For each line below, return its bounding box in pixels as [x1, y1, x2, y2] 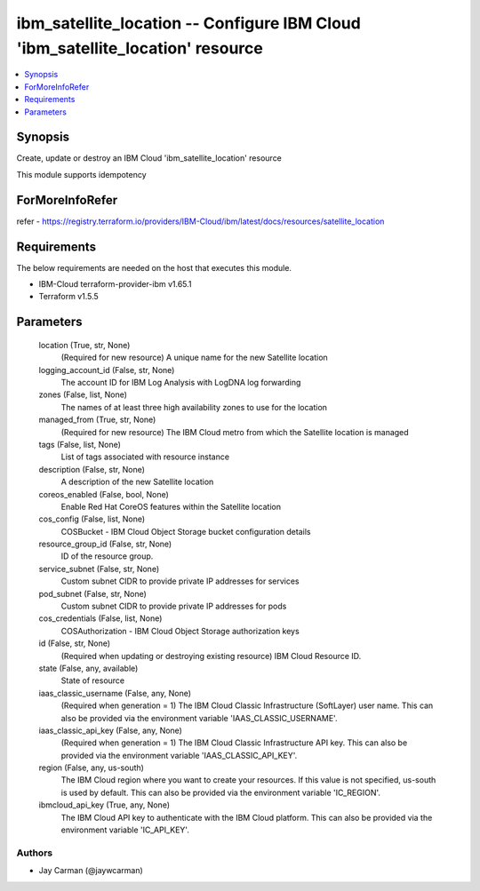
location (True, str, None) [38, 339, 131, 350]
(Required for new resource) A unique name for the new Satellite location [60, 352, 328, 363]
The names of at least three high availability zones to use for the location [60, 402, 328, 412]
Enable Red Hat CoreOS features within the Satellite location [60, 501, 282, 512]
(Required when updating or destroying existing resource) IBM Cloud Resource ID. [60, 650, 362, 661]
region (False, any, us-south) [38, 762, 144, 773]
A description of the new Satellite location [60, 476, 214, 488]
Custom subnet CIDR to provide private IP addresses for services [60, 576, 300, 586]
